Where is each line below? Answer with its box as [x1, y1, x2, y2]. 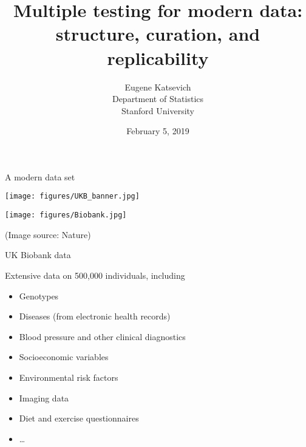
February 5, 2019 [126, 125, 189, 137]
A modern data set [5, 170, 75, 183]
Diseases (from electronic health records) [19, 310, 171, 322]
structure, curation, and [55, 21, 260, 46]
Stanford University [121, 104, 194, 117]
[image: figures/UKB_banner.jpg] [5, 192, 140, 201]
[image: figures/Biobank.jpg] [5, 211, 127, 220]
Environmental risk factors [19, 370, 118, 383]
